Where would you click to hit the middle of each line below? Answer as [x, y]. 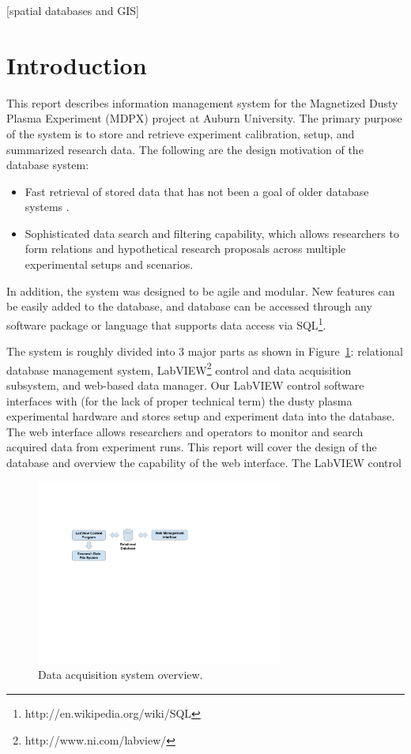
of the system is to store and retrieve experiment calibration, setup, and [181, 133]
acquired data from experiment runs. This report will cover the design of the [192, 447]
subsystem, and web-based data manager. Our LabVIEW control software [185, 385]
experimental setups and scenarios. [109, 264]
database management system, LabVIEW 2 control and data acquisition [179, 368]
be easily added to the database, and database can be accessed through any [189, 306]
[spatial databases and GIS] [73, 10]
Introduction [77, 64]
